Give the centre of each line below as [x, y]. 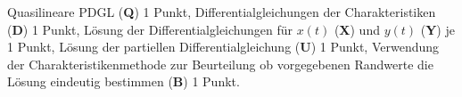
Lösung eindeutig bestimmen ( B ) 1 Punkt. [124, 81]
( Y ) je [437, 29]
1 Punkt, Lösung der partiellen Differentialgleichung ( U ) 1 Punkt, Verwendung [223, 47]
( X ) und [357, 29]
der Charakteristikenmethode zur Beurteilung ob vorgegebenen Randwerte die [220, 64]
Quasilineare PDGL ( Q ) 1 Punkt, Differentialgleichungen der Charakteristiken [222, 12]
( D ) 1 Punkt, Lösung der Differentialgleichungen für [150, 29]
